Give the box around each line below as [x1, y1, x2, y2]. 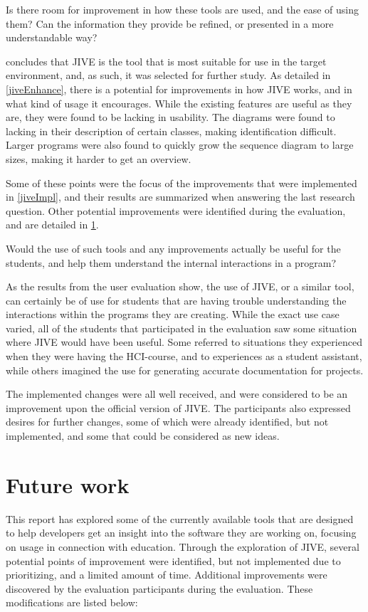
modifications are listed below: [6, 595, 138, 610]
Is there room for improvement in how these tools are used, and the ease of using [6, 2, 359, 16]
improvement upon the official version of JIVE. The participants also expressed [6, 400, 351, 415]
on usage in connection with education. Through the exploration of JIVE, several [6, 539, 359, 554]
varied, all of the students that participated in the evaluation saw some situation [6, 320, 357, 335]
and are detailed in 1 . [6, 217, 99, 232]
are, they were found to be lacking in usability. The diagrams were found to [6, 110, 335, 125]
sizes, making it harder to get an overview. [6, 151, 191, 166]
